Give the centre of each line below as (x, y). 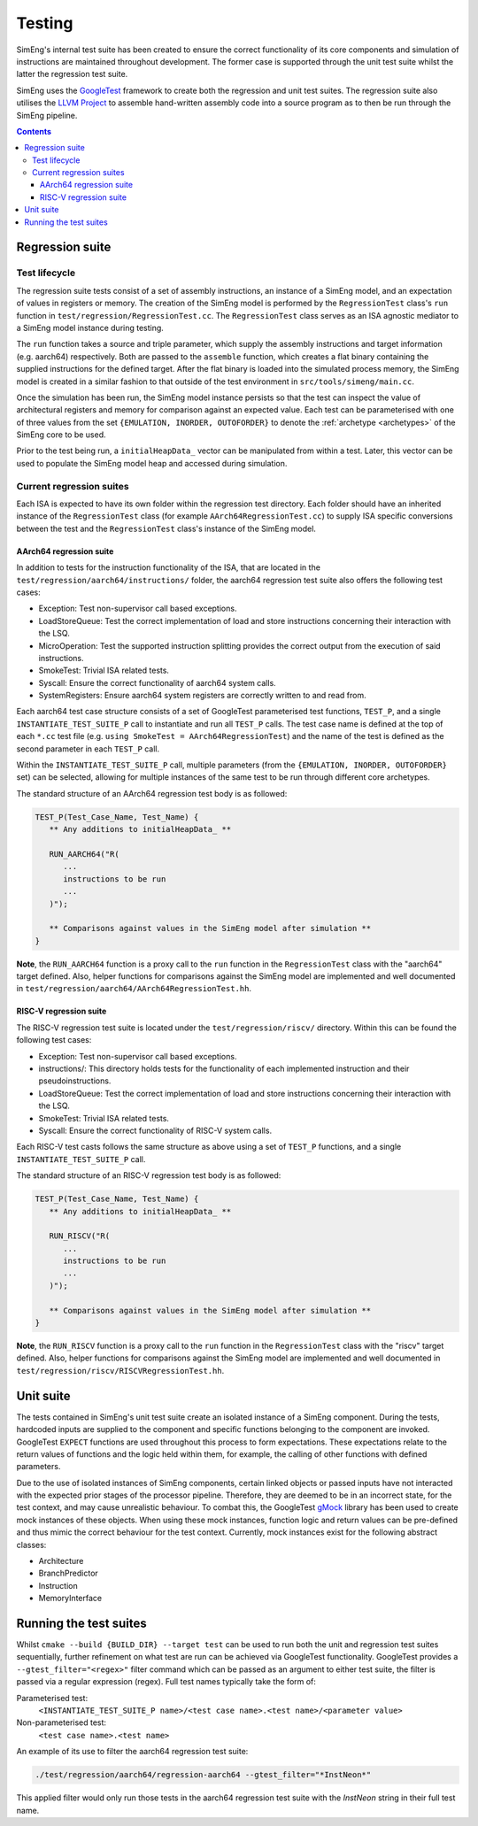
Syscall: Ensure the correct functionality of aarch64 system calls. (157, 682)
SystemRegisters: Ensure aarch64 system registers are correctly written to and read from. (202, 696)
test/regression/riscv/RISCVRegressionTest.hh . (120, 1370)
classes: (31, 1545)
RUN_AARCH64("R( (84, 854)
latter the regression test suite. (72, 74)
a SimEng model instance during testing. (90, 327)
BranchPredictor (69, 1573)
